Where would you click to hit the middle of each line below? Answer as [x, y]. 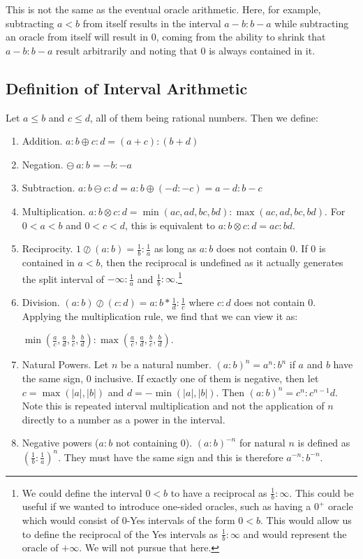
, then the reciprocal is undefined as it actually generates [222, 262]
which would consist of [71, 520]
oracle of [40, 547]
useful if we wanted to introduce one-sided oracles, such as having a [166, 506]
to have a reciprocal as [219, 492]
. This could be [321, 492]
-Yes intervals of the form [181, 520]
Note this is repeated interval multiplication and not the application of [173, 406]
